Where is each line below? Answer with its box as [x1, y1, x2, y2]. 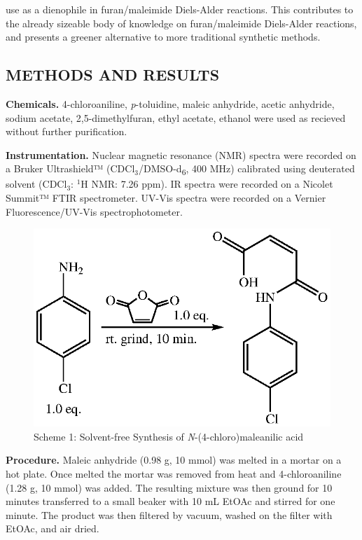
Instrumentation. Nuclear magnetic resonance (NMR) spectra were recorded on [6, 147, 356, 162]
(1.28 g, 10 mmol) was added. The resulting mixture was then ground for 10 [6, 480, 333, 494]
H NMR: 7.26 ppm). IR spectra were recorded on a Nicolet [81, 176, 333, 191]
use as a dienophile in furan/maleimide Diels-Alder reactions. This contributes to [6, 2, 354, 16]
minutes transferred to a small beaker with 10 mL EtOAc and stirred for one [6, 494, 335, 508]
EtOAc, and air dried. [6, 521, 99, 536]
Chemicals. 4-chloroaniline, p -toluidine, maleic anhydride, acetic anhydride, [6, 96, 335, 111]
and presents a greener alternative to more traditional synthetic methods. [6, 29, 321, 44]
